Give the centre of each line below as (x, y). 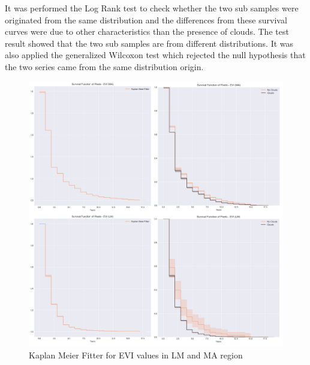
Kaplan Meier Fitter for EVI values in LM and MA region (136, 355)
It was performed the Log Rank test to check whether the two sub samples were (152, 8)
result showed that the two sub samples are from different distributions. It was (149, 43)
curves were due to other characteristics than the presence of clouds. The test (147, 31)
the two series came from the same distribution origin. (104, 66)
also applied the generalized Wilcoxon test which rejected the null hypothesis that (155, 55)
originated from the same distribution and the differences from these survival (146, 19)
